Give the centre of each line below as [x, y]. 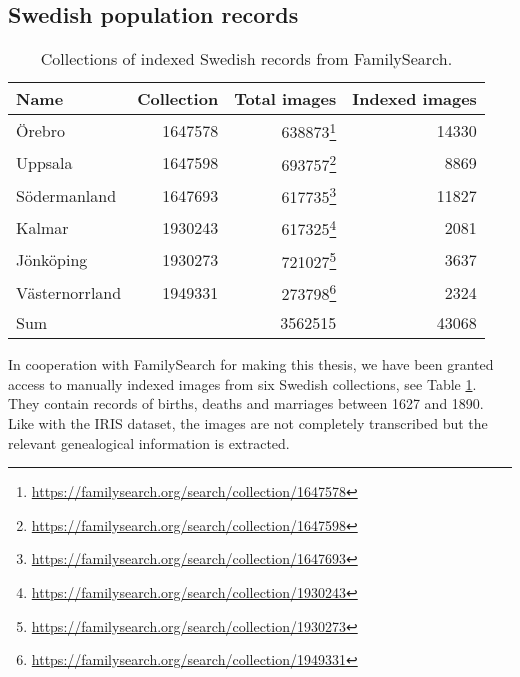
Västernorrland [69, 292]
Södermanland [66, 195]
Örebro [40, 130]
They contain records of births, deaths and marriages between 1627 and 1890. [246, 403]
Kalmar [42, 227]
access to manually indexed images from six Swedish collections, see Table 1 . [242, 383]
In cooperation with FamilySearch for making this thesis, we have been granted [251, 364]
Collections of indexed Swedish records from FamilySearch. [246, 59]
